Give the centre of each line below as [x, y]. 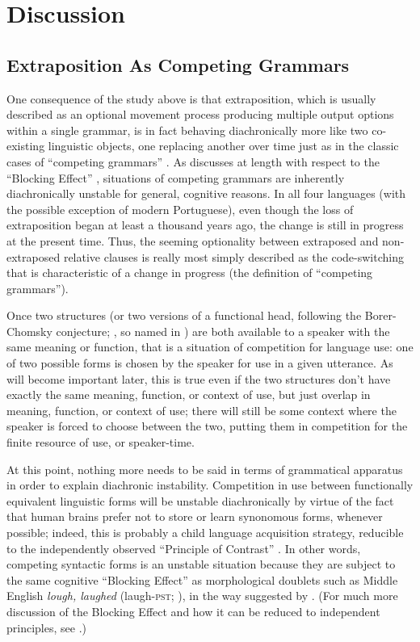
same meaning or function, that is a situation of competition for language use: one [210, 347]
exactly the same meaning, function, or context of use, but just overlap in [189, 394]
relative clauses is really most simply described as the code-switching [233, 256]
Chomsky [29, 331]
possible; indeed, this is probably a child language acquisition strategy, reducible [205, 533]
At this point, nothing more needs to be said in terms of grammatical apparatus [205, 469]
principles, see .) [46, 627]
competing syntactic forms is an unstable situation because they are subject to [201, 564]
